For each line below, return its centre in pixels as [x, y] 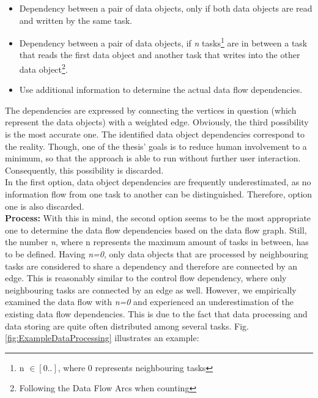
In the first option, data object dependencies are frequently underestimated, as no [158, 182]
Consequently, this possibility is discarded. [84, 170]
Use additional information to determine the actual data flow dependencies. [161, 90]
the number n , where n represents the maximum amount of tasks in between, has [157, 242]
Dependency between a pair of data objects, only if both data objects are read [166, 8]
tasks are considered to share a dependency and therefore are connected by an [151, 266]
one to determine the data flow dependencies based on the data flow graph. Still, [156, 230]
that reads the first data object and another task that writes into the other [160, 55]
